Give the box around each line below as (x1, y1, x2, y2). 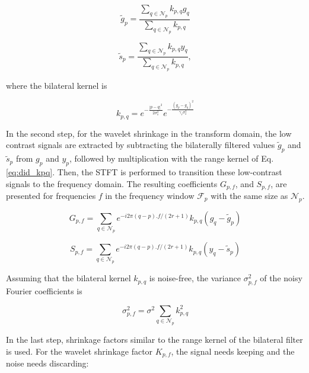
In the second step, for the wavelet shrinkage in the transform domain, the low (6, 127, 292, 139)
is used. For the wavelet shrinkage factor (6, 345, 153, 357)
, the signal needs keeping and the (171, 345, 295, 357)
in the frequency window (105, 189, 195, 202)
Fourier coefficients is (6, 284, 82, 297)
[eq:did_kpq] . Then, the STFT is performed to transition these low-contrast (6, 165, 282, 178)
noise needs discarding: (6, 356, 89, 369)
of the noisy (260, 272, 302, 284)
